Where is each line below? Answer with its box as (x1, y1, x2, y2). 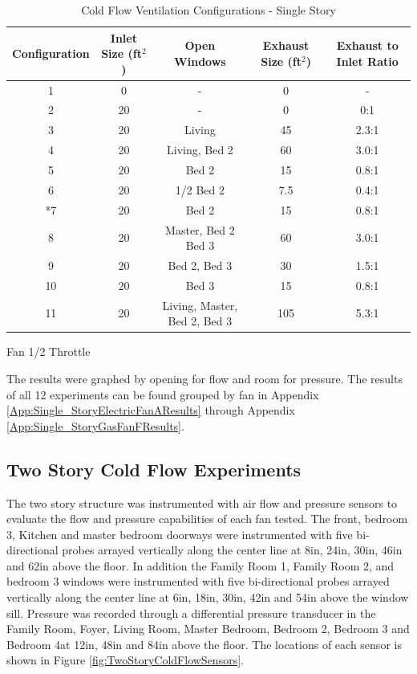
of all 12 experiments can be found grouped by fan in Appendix (6, 386, 319, 402)
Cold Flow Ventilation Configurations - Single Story (81, 2, 336, 18)
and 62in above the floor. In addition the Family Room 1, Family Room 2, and (6, 557, 395, 574)
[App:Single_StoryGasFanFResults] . (6, 417, 184, 434)
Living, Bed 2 (167, 141, 233, 158)
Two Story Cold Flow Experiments (6, 456, 302, 481)
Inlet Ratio (336, 52, 399, 69)
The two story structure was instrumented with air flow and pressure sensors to (6, 494, 398, 511)
